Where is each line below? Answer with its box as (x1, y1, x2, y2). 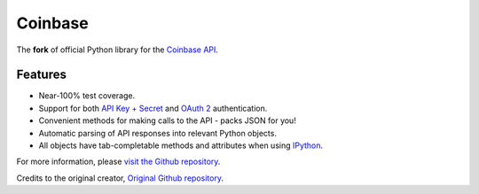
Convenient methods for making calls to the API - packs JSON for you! (38, 115, 296, 126)
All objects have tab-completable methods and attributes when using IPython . (38, 140, 324, 151)
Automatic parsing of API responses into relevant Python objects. (38, 128, 277, 138)
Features (16, 67, 67, 82)
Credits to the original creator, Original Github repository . (16, 173, 224, 183)
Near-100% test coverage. (38, 90, 136, 101)
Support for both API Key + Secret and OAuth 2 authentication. (38, 103, 268, 113)
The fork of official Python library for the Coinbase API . (16, 44, 219, 55)
